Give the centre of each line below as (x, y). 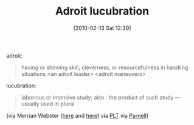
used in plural (57, 104)
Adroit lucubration (102, 11)
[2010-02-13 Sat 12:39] (102, 28)
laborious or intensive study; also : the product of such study (97, 97)
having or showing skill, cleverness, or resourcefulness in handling (105, 67)
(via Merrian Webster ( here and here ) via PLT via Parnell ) (78, 115)
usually (30, 104)
